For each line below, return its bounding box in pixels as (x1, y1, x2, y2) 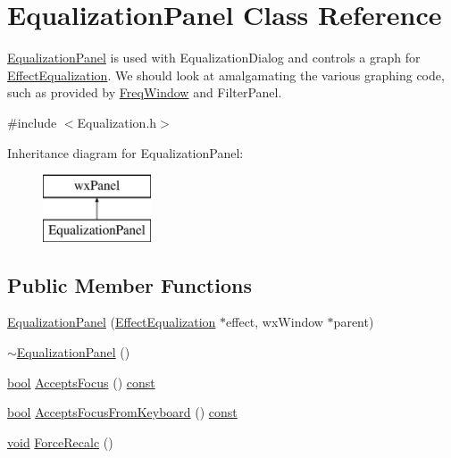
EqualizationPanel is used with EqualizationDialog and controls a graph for (7, 48, 421, 67)
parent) (333, 312, 374, 331)
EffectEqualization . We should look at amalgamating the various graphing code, (7, 65, 445, 84)
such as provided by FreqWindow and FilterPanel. (7, 83, 282, 102)
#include (7, 112, 57, 131)
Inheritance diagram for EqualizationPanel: (7, 143, 244, 162)
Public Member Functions (7, 271, 252, 298)
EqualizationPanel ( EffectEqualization (7, 312, 216, 331)
